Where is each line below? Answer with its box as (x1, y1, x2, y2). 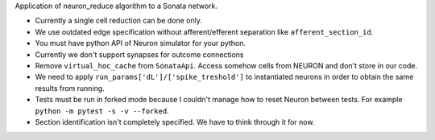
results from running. (35, 83, 105, 93)
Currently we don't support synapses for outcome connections (35, 49, 244, 60)
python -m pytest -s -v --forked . (35, 105, 169, 116)
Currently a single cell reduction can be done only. (35, 16, 203, 26)
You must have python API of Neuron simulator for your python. (35, 39, 246, 48)
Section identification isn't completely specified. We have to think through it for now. (35, 117, 315, 126)
